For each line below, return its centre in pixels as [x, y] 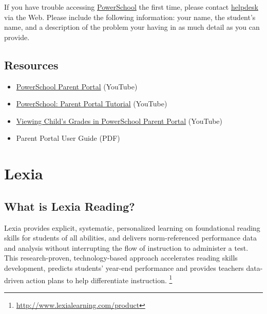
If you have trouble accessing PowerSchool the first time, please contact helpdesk [131, 7]
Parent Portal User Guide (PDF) [68, 138]
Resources [31, 64]
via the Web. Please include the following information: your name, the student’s [130, 17]
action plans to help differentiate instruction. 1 [99, 279]
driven [14, 280]
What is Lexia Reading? [70, 206]
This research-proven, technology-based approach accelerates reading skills [121, 258]
